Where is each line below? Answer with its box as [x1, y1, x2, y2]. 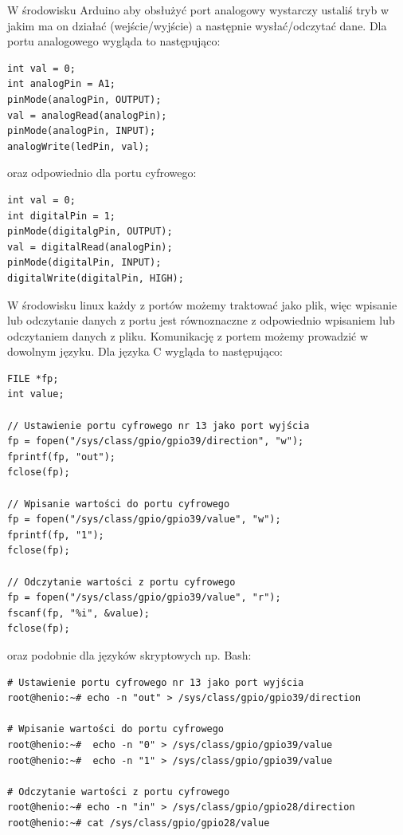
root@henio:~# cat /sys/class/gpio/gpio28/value [7, 817, 270, 829]
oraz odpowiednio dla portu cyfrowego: [7, 164, 197, 181]
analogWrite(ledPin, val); [7, 140, 150, 152]
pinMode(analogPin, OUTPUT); [7, 93, 162, 105]
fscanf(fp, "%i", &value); [7, 607, 150, 619]
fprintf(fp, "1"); [7, 529, 104, 541]
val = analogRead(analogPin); [7, 109, 167, 121]
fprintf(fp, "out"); [7, 451, 116, 463]
